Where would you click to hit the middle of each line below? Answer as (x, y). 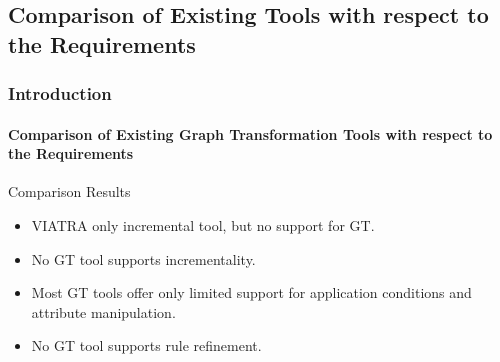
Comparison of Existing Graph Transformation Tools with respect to (250, 133)
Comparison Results (69, 191)
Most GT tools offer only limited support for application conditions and (251, 292)
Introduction (60, 93)
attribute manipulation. (103, 311)
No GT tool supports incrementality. (143, 258)
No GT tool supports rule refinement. (146, 345)
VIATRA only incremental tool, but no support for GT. (203, 225)
